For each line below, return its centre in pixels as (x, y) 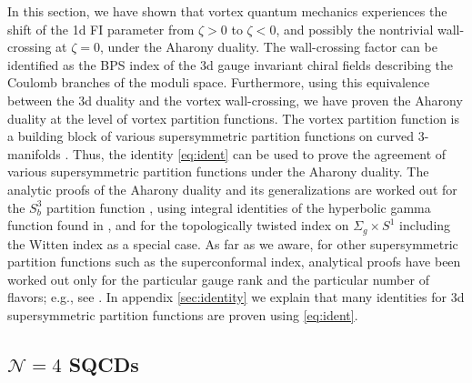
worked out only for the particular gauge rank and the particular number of (218, 279)
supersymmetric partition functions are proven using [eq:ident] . (183, 314)
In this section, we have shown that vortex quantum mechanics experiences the (227, 11)
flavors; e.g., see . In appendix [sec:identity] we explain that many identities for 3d (236, 297)
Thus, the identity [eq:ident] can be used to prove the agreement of (260, 153)
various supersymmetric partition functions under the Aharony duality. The (218, 171)
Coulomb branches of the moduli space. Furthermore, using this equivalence (219, 82)
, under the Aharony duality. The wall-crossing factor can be (268, 47)
